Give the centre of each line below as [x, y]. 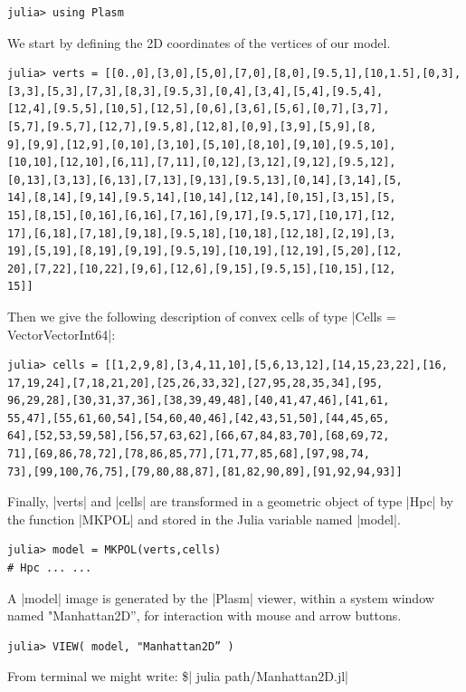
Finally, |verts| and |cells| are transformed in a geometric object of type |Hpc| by [230, 501]
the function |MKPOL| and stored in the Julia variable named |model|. [204, 519]
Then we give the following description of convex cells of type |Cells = [202, 316]
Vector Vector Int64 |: [62, 334]
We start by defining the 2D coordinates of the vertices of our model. [199, 42]
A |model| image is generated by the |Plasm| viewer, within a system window [221, 597]
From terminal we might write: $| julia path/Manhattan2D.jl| [178, 676]
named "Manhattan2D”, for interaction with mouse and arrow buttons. [204, 615]
